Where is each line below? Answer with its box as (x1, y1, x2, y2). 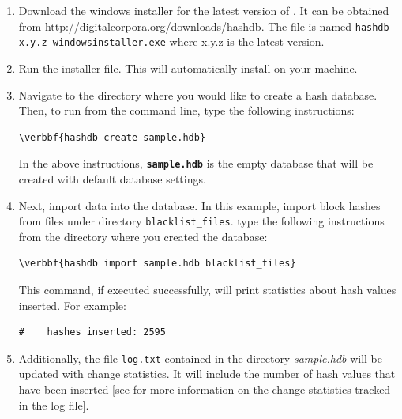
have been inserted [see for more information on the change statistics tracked (18, 381, 391, 397)
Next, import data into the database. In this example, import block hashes (18, 197, 381, 213)
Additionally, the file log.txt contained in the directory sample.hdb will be (18, 349, 382, 366)
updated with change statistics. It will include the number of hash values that (18, 365, 396, 382)
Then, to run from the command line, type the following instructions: (18, 102, 355, 119)
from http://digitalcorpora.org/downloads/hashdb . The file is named (18, 17, 352, 34)
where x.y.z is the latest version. (169, 33, 325, 50)
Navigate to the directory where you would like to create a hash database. (18, 86, 378, 103)
